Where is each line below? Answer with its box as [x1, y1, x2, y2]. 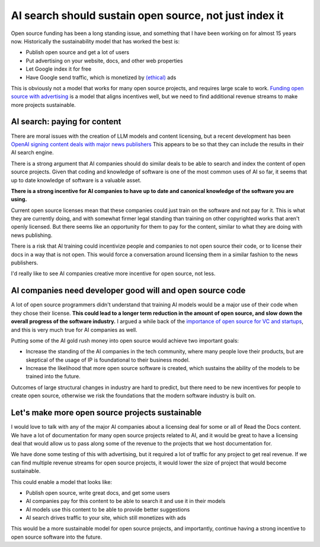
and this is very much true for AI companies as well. [11, 326, 137, 333]
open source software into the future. [11, 533, 103, 540]
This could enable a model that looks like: [11, 478, 113, 485]
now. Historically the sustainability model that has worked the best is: [11, 37, 180, 45]
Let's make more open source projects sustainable [11, 407, 202, 418]
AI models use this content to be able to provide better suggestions [25, 505, 190, 513]
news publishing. [11, 232, 53, 239]
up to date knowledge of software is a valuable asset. [11, 176, 142, 184]
